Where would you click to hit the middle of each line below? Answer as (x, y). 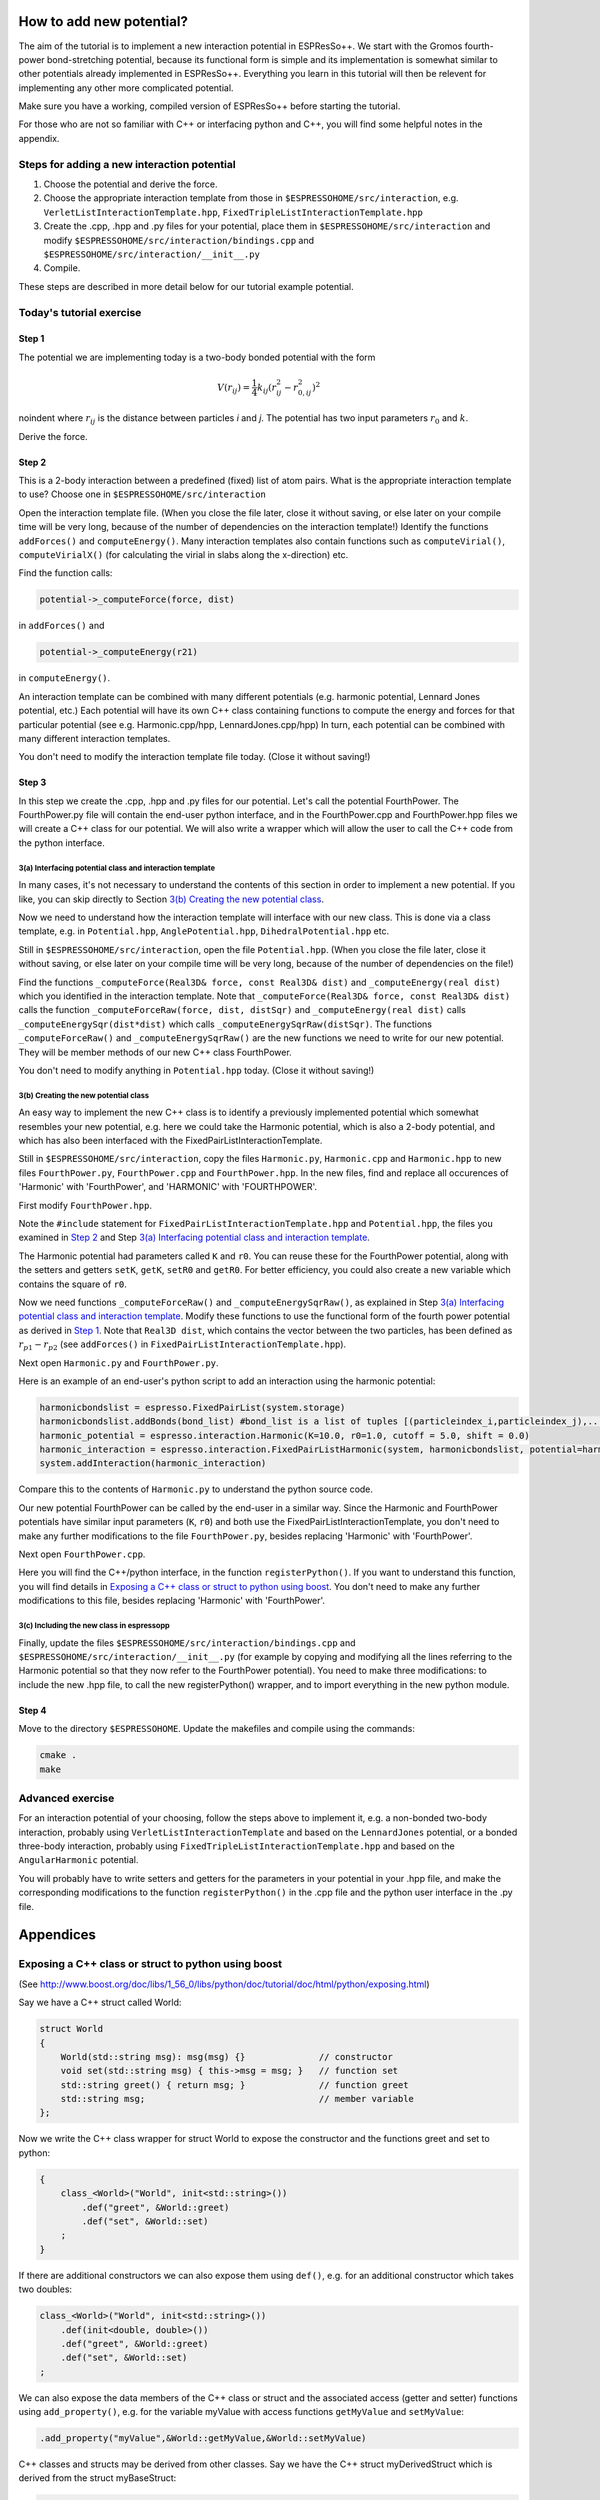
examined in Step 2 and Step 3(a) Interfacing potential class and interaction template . (194, 1237)
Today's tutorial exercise (80, 312)
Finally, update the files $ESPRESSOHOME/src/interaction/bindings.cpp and (187, 1642)
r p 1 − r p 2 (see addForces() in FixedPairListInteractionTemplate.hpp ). (182, 1345)
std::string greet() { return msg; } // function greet (234, 2084)
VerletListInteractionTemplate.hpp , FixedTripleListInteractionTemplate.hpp (233, 212)
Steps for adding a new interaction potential (127, 164)
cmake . (58, 1755)
